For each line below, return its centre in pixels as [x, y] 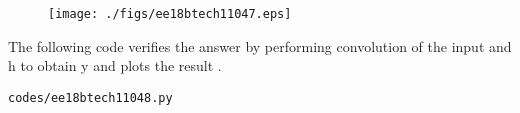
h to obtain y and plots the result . [115, 65]
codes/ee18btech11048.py [90, 97]
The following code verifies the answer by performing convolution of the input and [260, 45]
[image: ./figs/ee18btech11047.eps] [170, 14]
